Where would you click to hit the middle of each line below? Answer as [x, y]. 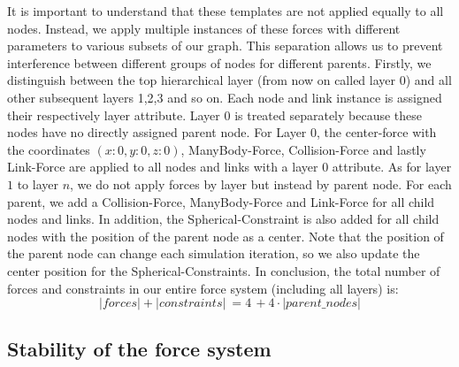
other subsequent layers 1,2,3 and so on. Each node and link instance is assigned [225, 97]
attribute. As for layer [392, 167]
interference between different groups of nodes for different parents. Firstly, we [219, 62]
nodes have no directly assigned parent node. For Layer [157, 132]
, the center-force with [377, 132]
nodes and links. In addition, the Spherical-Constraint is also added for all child [223, 219]
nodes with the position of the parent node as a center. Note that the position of [226, 236]
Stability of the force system [139, 349]
